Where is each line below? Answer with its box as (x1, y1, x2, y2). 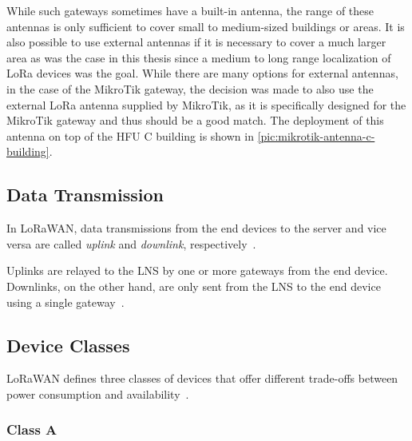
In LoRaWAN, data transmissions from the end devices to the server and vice (6, 220, 386, 236)
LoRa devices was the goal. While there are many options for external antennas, (6, 65, 398, 81)
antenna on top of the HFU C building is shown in (6, 127, 254, 144)
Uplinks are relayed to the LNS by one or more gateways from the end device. (6, 262, 388, 279)
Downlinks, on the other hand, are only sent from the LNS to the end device (6, 277, 381, 294)
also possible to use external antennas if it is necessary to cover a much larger (6, 34, 386, 50)
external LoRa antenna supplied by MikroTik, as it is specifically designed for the (6, 96, 406, 113)
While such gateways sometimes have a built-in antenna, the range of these (6, 2, 374, 18)
